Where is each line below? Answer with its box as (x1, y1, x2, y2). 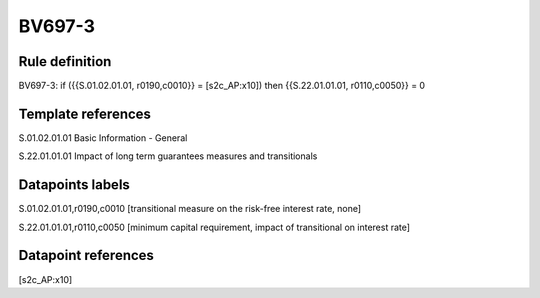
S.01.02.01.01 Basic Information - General (18, 131, 188, 144)
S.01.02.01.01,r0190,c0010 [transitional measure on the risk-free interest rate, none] (18, 203, 362, 215)
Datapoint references (18, 247, 155, 264)
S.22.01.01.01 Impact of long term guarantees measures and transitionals (18, 150, 318, 162)
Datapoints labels (18, 176, 130, 194)
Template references (18, 105, 152, 122)
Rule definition (18, 53, 112, 70)
